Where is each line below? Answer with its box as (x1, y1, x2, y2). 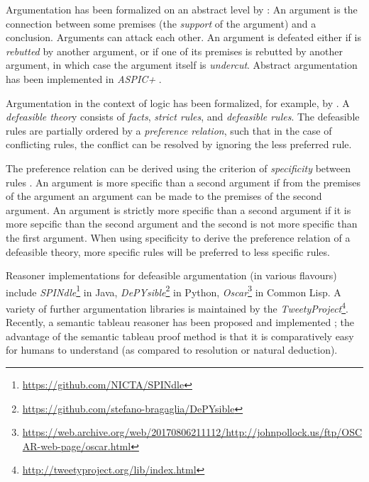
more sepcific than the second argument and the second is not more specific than (6, 216, 358, 231)
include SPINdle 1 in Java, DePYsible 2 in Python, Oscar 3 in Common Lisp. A (6, 282, 341, 299)
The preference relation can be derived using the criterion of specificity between (6, 160, 351, 175)
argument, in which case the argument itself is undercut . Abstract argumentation (6, 57, 358, 72)
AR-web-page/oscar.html (22, 438, 131, 453)
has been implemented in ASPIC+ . (6, 71, 162, 86)
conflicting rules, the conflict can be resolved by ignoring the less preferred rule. (6, 137, 352, 152)
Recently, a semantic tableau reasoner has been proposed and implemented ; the (6, 315, 354, 330)
